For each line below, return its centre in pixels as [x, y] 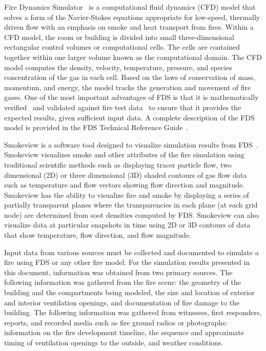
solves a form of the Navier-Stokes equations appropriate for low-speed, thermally [132, 17]
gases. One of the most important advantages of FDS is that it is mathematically [131, 97]
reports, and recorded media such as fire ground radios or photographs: [116, 322]
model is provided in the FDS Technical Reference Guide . [96, 127]
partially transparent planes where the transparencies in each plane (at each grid [131, 205]
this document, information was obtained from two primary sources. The [118, 272]
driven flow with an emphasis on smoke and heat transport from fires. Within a [129, 27]
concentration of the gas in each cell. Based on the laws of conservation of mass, [130, 77]
